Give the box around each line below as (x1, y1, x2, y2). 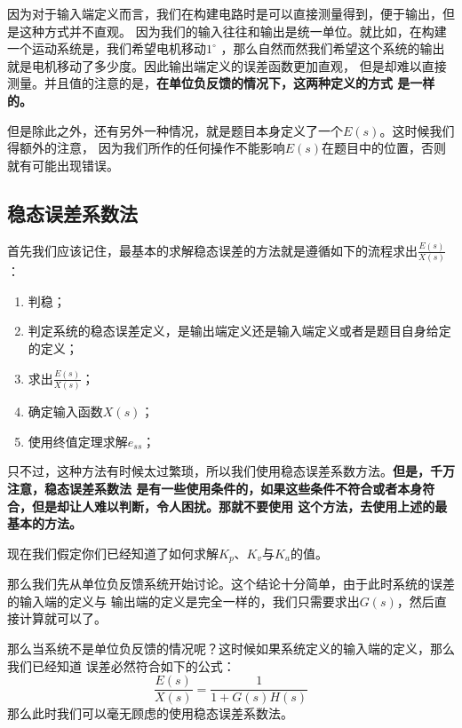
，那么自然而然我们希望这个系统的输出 (220, 39, 445, 58)
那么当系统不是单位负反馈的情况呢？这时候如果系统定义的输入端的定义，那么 (7, 638, 455, 657)
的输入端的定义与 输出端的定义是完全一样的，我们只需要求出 (7, 591, 360, 610)
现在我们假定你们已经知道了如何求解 (7, 543, 219, 562)
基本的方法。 (7, 514, 82, 533)
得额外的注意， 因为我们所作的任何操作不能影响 (7, 138, 285, 157)
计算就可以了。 (19, 609, 107, 628)
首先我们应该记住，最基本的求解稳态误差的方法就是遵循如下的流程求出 (7, 241, 418, 259)
